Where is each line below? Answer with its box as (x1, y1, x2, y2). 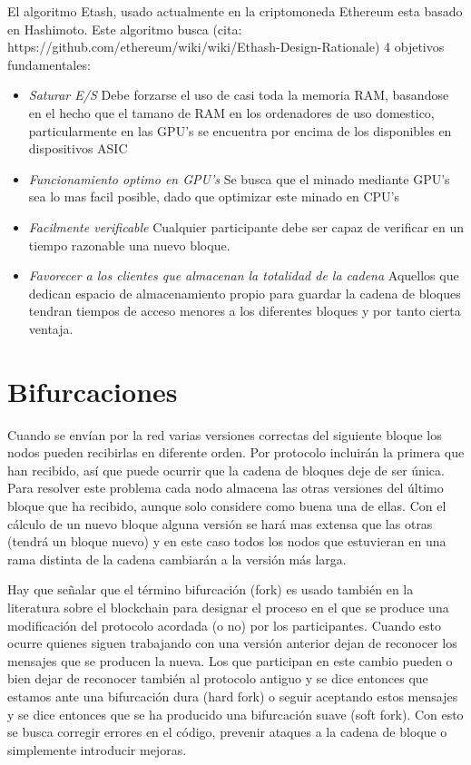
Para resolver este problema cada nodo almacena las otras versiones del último (7, 478, 444, 497)
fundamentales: (7, 54, 91, 74)
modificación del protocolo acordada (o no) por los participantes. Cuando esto (7, 615, 441, 634)
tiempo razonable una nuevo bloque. (28, 235, 231, 254)
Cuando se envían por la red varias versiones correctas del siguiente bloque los (7, 425, 442, 444)
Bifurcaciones (7, 372, 178, 409)
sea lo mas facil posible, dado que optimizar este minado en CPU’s (28, 187, 399, 206)
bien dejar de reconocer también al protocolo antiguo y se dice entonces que (7, 669, 428, 688)
